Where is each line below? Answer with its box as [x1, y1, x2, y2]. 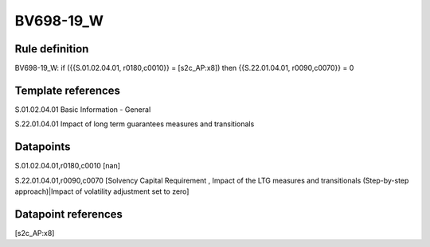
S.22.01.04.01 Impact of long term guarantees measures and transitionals [14, 119, 255, 129]
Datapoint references [14, 207, 123, 221]
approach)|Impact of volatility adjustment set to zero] [14, 187, 190, 196]
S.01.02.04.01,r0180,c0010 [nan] [14, 161, 121, 171]
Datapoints [14, 140, 71, 154]
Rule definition [14, 42, 89, 56]
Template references [14, 83, 121, 97]
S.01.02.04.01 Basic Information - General [14, 104, 151, 114]
